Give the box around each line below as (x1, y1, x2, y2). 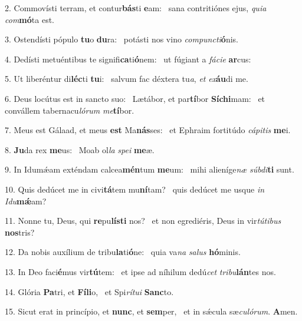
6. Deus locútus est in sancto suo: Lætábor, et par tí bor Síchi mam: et (5, 92, 265, 104)
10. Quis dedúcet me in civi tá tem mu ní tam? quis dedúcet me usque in (5, 183, 265, 195)
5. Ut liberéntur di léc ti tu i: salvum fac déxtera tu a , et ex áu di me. (5, 72, 248, 85)
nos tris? (5, 226, 35, 238)
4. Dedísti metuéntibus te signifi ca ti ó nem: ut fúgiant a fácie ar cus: (5, 52, 251, 65)
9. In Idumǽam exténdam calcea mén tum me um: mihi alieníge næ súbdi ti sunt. (5, 163, 294, 176)
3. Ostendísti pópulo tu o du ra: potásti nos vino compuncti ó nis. (5, 33, 238, 45)
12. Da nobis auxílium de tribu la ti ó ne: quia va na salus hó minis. (5, 246, 241, 258)
